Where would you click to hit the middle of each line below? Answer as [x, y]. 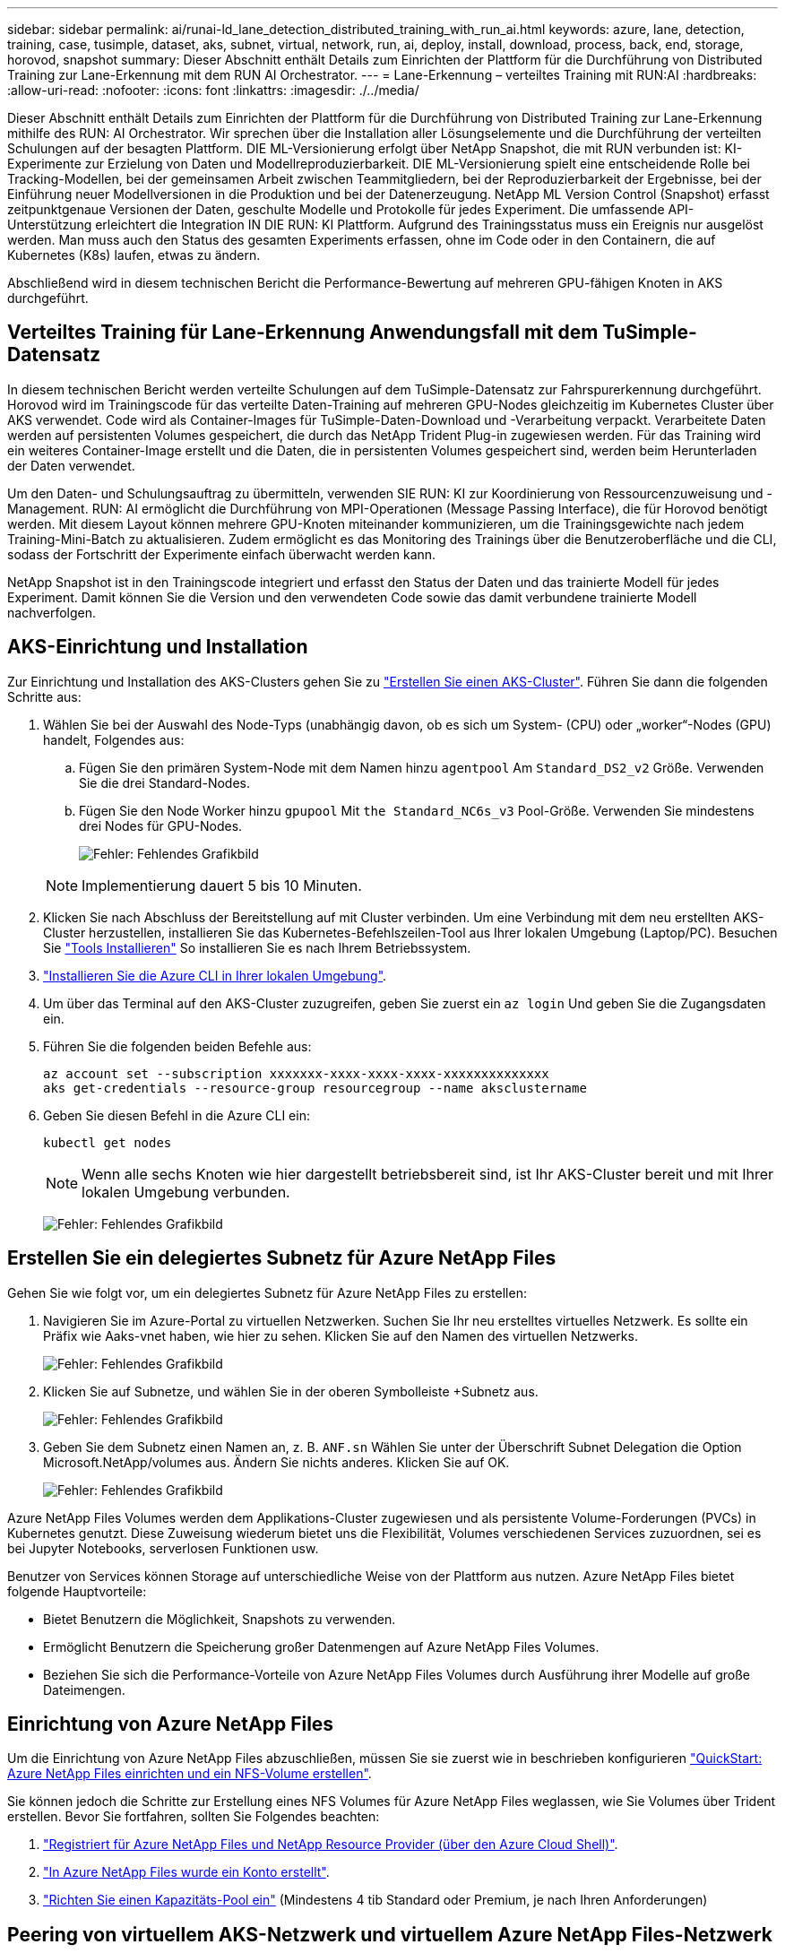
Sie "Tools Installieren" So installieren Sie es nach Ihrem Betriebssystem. [257, 947]
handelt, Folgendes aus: [114, 739]
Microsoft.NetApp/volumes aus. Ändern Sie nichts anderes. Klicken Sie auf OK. [276, 1462]
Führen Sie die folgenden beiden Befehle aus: [177, 1046]
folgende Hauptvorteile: [77, 1591]
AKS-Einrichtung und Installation [158, 647]
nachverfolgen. [52, 612]
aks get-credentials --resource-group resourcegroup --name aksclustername [315, 1088]
